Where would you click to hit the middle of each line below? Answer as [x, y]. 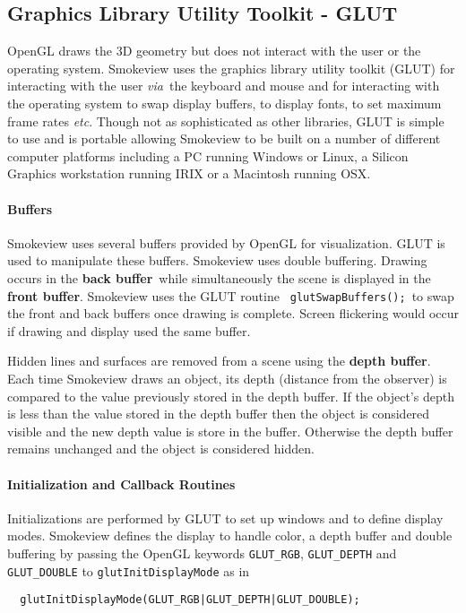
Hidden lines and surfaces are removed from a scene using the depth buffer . [219, 361]
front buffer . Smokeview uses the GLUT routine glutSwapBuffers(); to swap [231, 295]
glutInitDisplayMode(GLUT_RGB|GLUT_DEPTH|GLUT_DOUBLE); [190, 600]
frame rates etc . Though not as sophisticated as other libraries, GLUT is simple [226, 121]
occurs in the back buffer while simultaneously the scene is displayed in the [219, 277]
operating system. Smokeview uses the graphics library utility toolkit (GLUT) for [231, 68]
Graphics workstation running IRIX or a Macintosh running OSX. [189, 173]
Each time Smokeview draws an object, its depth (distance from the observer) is [227, 378]
